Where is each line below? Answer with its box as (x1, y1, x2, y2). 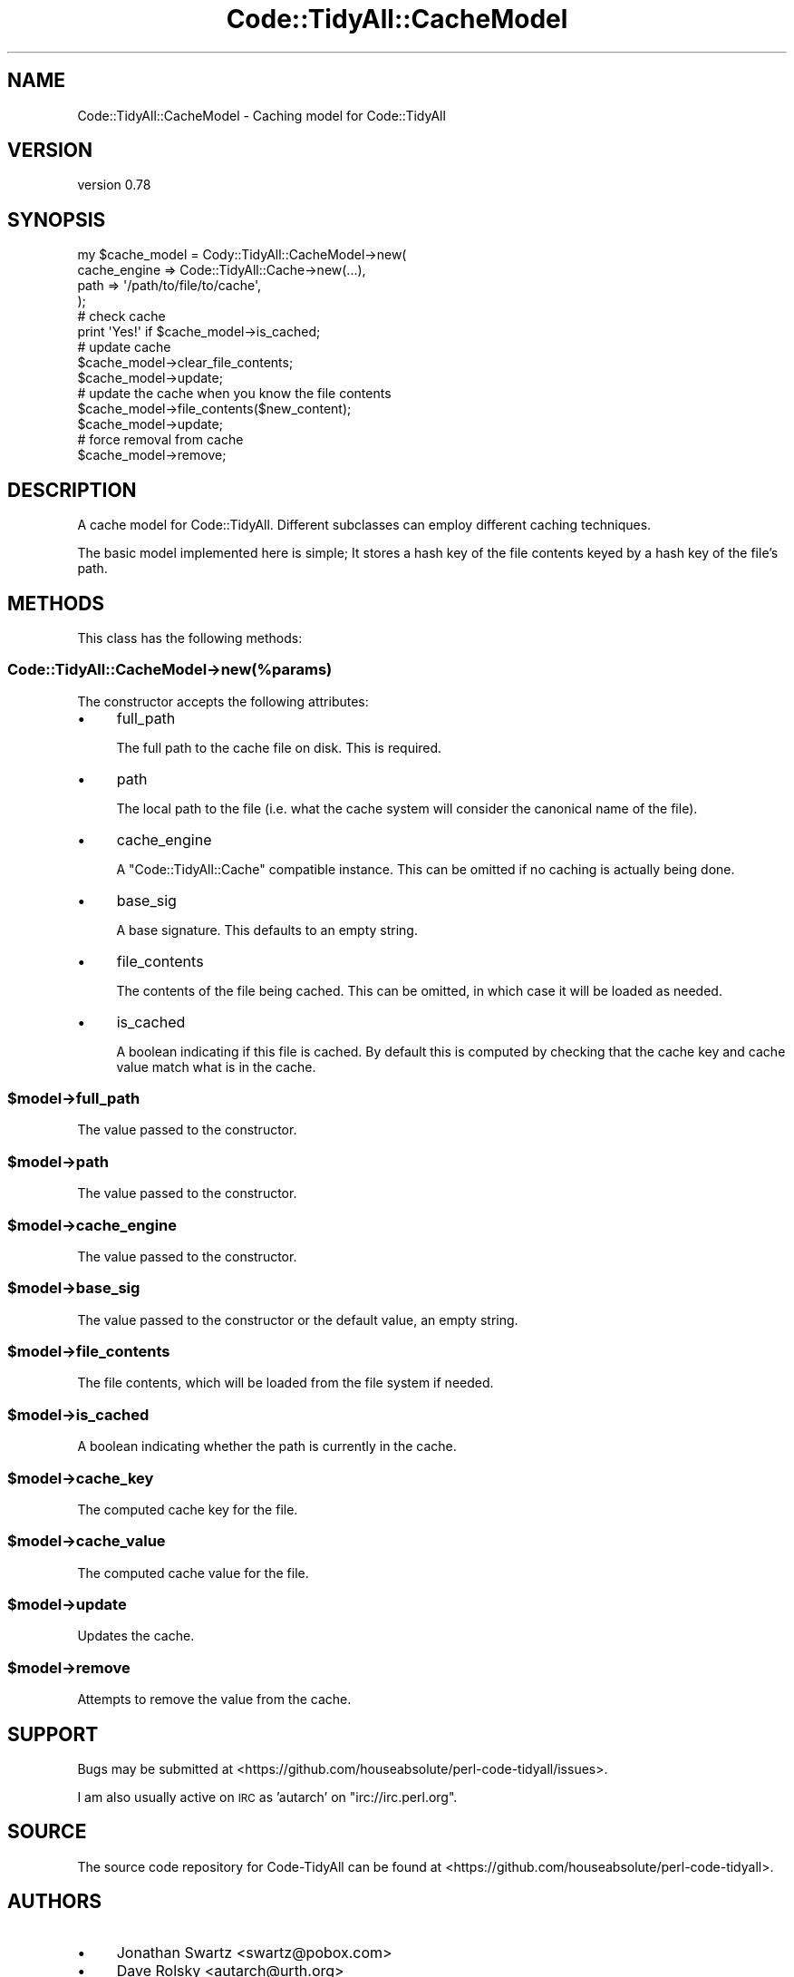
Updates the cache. (77, 1628, 195, 1644)
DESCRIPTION (7, 478, 137, 502)
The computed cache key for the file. (77, 1501, 298, 1517)
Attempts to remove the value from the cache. (77, 1691, 352, 1708)
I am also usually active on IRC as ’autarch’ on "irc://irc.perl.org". (77, 1789, 458, 1806)
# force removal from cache (77, 432, 244, 448)
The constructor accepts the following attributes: (77, 693, 369, 709)
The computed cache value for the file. (77, 1564, 309, 1581)
